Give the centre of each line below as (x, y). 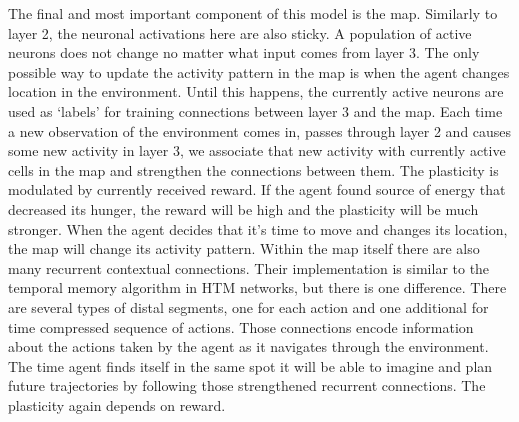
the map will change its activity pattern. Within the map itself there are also (244, 248)
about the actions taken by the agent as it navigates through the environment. (248, 346)
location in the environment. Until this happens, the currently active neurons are (256, 91)
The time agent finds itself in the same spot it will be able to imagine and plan (250, 365)
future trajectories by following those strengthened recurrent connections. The (247, 385)
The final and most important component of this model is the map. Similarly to (253, 13)
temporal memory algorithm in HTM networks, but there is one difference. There (257, 287)
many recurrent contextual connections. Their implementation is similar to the (249, 267)
